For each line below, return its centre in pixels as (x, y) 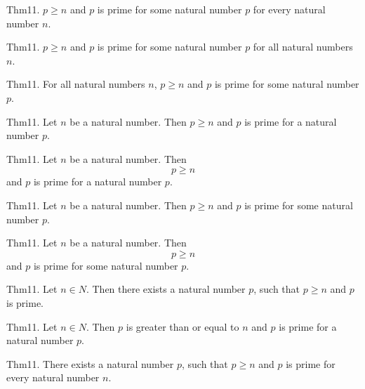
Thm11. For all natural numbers (76, 84)
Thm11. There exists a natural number (90, 363)
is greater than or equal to (182, 326)
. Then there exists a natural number (166, 289)
